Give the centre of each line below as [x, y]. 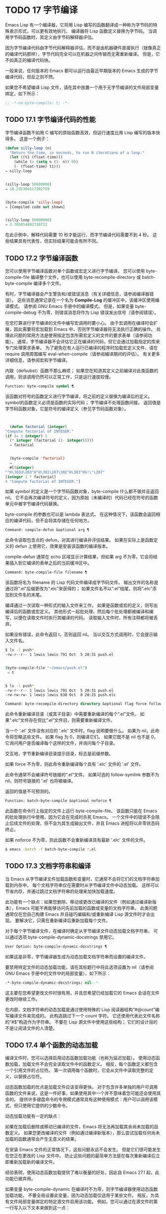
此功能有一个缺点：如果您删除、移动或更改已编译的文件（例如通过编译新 [79, 901]
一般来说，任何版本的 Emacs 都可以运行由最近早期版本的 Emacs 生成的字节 [82, 70]
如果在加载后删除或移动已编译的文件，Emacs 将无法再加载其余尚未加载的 [80, 1127]
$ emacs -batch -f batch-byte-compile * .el [51, 849]
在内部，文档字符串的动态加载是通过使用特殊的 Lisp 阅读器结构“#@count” [80, 1009]
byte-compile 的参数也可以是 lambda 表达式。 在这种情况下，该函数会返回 [81, 514]
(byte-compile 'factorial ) [37, 459]
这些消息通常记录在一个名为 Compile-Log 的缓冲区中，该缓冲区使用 [86, 300]
